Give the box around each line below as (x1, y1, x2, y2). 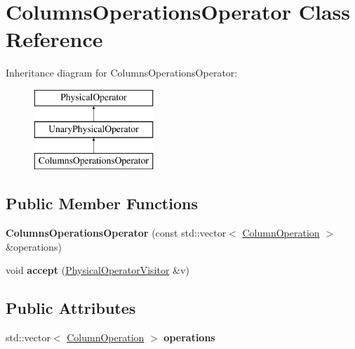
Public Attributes (6, 297, 136, 319)
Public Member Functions (6, 192, 198, 214)
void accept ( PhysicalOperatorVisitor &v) (6, 263, 189, 277)
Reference (6, 25, 103, 53)
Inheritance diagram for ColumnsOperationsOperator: (6, 65, 238, 80)
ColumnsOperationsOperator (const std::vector (6, 225, 227, 240)
